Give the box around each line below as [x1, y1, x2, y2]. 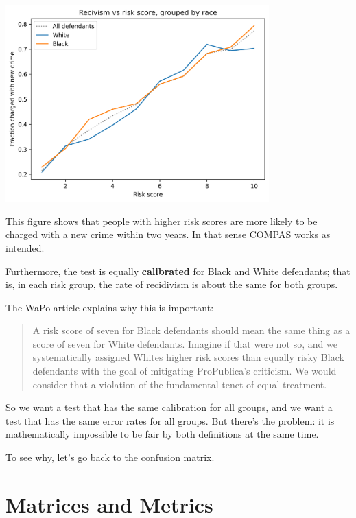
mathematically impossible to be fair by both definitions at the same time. [5, 427, 319, 441]
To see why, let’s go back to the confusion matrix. [5, 450, 215, 464]
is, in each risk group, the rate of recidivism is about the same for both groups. [5, 277, 338, 292]
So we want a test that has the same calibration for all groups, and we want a [5, 400, 333, 414]
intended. [5, 240, 45, 255]
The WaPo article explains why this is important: [5, 300, 214, 314]
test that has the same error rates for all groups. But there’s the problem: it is [5, 413, 335, 427]
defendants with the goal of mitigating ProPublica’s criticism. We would [32, 364, 337, 378]
